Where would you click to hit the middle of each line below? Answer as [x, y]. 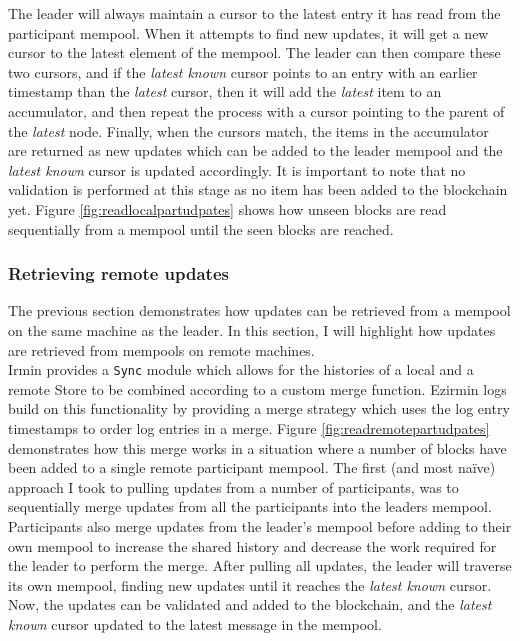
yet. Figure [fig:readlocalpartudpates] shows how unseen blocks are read [227, 208]
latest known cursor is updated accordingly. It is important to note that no [237, 169]
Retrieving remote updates [118, 273]
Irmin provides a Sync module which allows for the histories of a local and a [241, 369]
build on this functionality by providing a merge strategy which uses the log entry [259, 408]
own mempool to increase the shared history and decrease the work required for [252, 545]
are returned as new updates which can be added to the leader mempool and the [255, 150]
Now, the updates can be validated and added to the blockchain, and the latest [250, 604]
